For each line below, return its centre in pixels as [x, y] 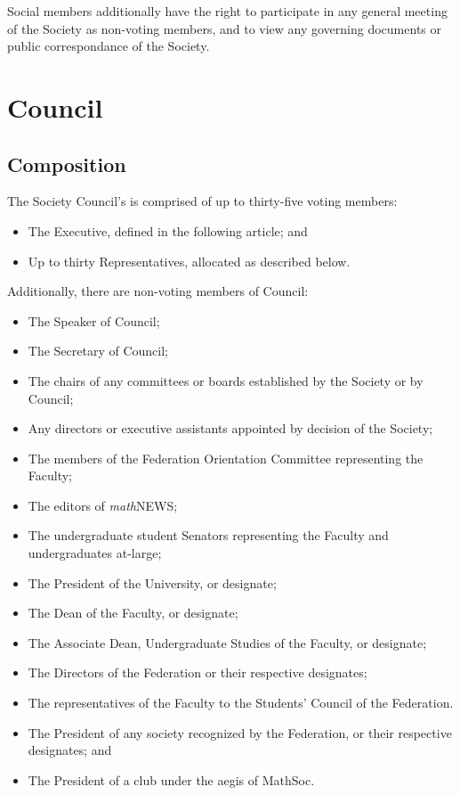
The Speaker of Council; [94, 320]
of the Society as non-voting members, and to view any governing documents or [224, 28]
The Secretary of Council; [98, 351]
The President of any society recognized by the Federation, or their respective [240, 732]
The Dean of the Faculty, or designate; [133, 613]
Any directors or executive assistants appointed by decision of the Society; [230, 428]
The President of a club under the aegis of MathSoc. [171, 779]
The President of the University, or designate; [152, 582]
